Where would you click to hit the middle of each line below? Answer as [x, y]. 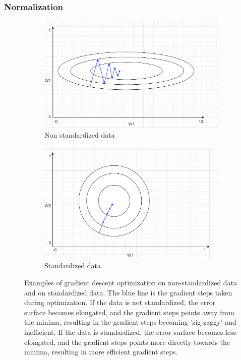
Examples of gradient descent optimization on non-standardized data [131, 282]
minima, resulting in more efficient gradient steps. [101, 352]
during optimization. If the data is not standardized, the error [120, 302]
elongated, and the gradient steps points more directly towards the [127, 342]
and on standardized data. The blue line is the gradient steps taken [128, 292]
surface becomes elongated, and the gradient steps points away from [129, 312]
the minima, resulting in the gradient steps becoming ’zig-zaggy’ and [130, 322]
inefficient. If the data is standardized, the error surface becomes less [130, 332]
